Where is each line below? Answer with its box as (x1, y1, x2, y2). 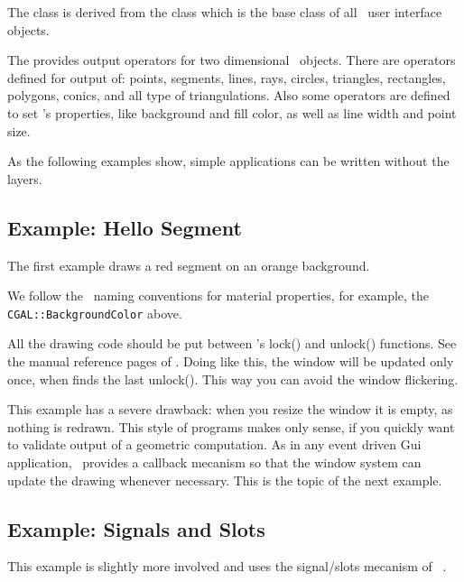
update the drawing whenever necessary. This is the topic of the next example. (7, 470, 442, 489)
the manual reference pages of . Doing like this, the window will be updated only (7, 351, 454, 370)
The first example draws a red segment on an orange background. (7, 255, 370, 274)
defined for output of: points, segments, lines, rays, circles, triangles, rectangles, (7, 68, 446, 87)
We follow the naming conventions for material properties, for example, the (7, 286, 430, 305)
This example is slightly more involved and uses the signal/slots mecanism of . (7, 557, 447, 576)
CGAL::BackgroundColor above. (7, 303, 182, 322)
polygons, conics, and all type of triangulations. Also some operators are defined (7, 86, 450, 105)
